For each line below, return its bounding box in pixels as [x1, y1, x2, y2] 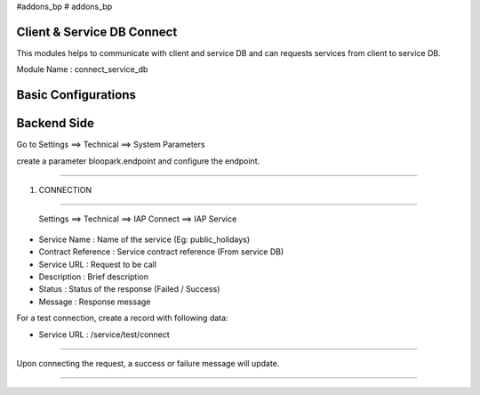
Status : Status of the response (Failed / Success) [38, 284, 220, 294]
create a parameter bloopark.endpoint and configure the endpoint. [16, 156, 260, 166]
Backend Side [16, 116, 95, 131]
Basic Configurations [16, 87, 137, 102]
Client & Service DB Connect [16, 24, 178, 39]
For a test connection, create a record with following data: [16, 312, 228, 324]
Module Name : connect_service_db [16, 64, 148, 75]
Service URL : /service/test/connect [38, 329, 171, 340]
